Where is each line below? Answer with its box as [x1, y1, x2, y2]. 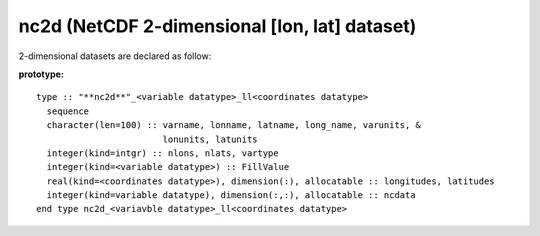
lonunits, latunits [162, 133, 259, 145]
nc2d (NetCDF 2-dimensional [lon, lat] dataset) [18, 15, 417, 37]
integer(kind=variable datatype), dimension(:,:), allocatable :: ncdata [46, 190, 416, 201]
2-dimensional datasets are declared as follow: [18, 50, 212, 62]
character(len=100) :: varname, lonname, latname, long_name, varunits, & [46, 120, 422, 131]
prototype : [18, 68, 65, 80]
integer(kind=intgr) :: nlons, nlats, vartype [46, 147, 279, 159]
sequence [46, 105, 90, 117]
